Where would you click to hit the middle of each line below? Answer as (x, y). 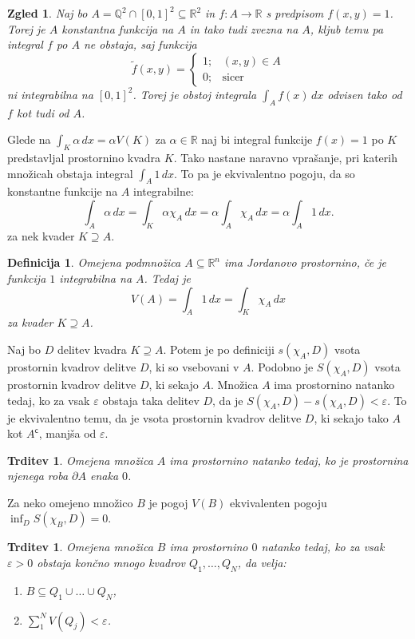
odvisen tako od (365, 94)
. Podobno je (282, 366)
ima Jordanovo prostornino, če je (305, 262)
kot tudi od (43, 112)
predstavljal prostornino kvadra (84, 157)
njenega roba (38, 476)
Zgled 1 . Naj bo (47, 13)
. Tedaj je (167, 278)
